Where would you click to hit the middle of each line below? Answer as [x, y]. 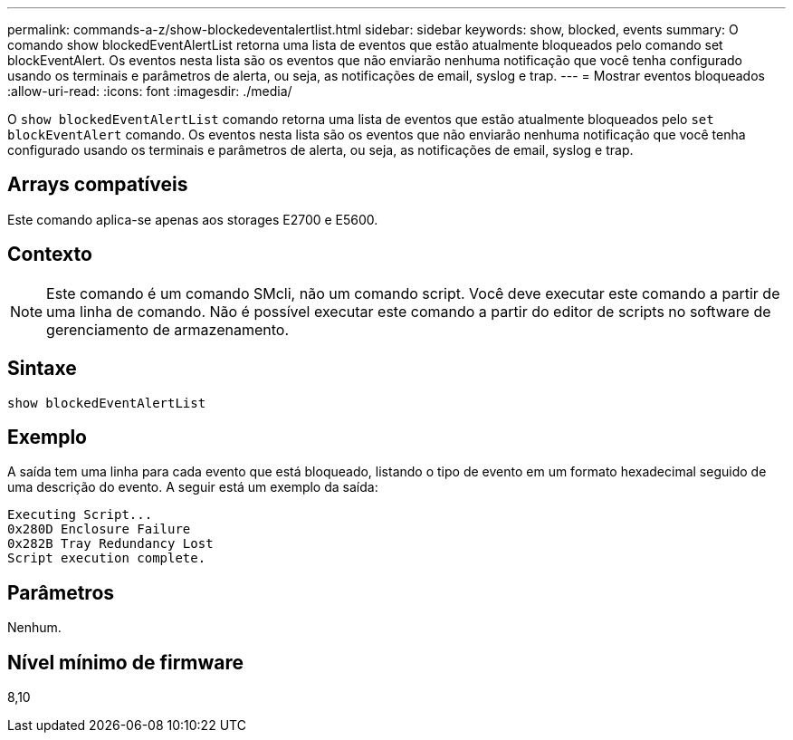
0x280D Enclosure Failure [99, 529]
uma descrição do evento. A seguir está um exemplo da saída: [193, 487]
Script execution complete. [107, 558]
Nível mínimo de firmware [126, 662]
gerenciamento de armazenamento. [168, 329]
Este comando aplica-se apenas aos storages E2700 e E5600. [193, 219]
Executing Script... [80, 515]
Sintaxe [42, 369]
